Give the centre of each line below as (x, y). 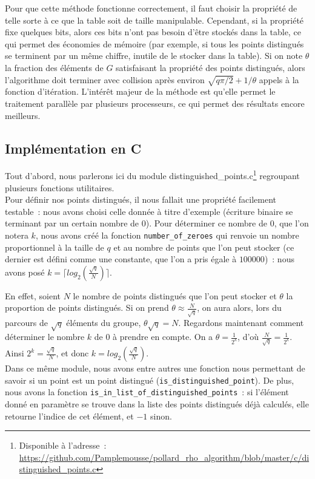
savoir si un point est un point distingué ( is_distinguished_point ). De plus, (150, 380)
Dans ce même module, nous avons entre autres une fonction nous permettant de (155, 368)
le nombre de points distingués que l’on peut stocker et (175, 295)
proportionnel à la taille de (55, 247)
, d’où (248, 337)
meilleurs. (23, 115)
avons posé (25, 272)
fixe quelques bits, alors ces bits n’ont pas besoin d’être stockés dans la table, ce (153, 32)
